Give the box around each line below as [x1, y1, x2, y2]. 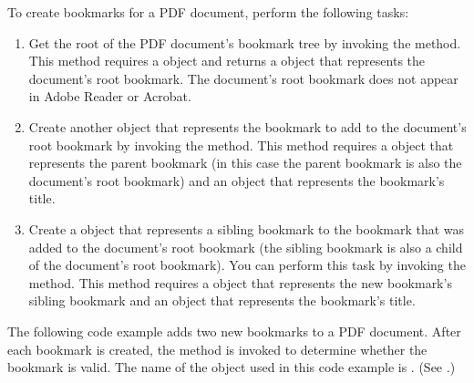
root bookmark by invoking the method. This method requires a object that [28, 135, 454, 154]
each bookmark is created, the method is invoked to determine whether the [7, 339, 428, 358]
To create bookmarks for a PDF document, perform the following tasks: [7, 3, 409, 21]
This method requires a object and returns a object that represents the [28, 51, 426, 70]
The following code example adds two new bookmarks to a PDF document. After [7, 321, 461, 340]
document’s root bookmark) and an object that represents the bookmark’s [28, 171, 445, 190]
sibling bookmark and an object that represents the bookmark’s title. [28, 291, 416, 310]
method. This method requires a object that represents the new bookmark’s [28, 273, 452, 292]
